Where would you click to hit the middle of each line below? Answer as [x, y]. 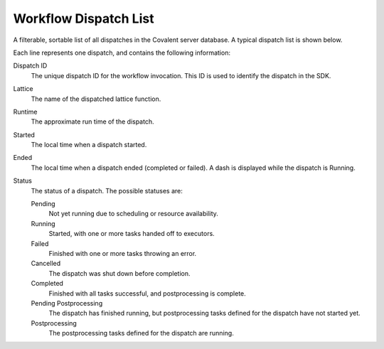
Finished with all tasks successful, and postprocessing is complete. [148, 293]
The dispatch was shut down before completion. [119, 273]
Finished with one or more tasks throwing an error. [123, 253]
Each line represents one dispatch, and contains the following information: [122, 53]
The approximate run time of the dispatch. [92, 122]
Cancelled [46, 264]
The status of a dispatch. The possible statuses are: [107, 190]
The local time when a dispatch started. [89, 145]
